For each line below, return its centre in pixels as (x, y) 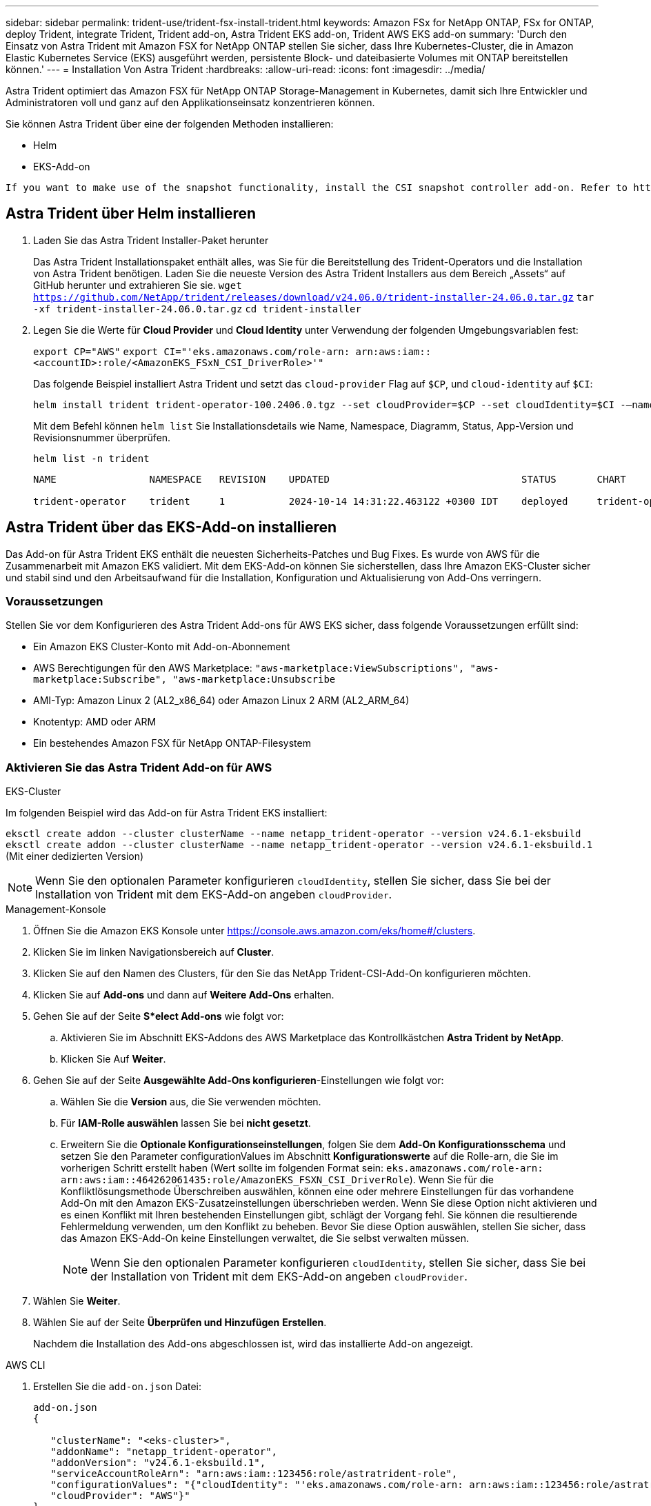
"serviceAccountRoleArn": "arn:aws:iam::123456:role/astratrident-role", (254, 1474)
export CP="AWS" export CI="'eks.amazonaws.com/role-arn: (192, 351)
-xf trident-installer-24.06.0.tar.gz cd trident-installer (197, 309)
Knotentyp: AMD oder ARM (95, 722)
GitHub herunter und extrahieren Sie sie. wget (138, 285)
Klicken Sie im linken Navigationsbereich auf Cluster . (154, 952)
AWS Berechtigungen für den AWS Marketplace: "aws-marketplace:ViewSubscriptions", (249, 668)
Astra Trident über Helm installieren (131, 214)
